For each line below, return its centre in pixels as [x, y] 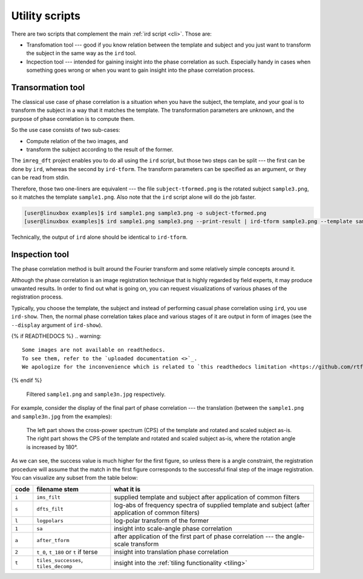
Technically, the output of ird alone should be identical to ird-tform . [99, 237]
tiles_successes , [60, 560]
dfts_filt [50, 509]
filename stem [57, 490]
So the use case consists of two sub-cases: [66, 130]
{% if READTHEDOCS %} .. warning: [56, 336]
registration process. [37, 297]
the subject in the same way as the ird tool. [81, 53]
